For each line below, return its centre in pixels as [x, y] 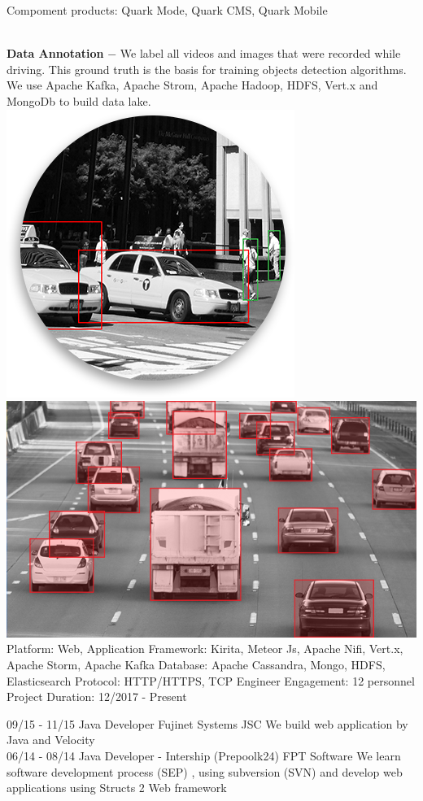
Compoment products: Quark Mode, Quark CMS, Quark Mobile [167, 10]
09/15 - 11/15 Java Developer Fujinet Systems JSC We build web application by [207, 723]
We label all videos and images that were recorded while [260, 53]
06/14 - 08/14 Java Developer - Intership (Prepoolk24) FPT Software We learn [204, 756]
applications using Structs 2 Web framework [117, 788]
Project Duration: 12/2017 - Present [97, 697]
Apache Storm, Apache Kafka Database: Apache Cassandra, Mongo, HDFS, [196, 665]
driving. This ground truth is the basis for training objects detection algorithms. [207, 69]
